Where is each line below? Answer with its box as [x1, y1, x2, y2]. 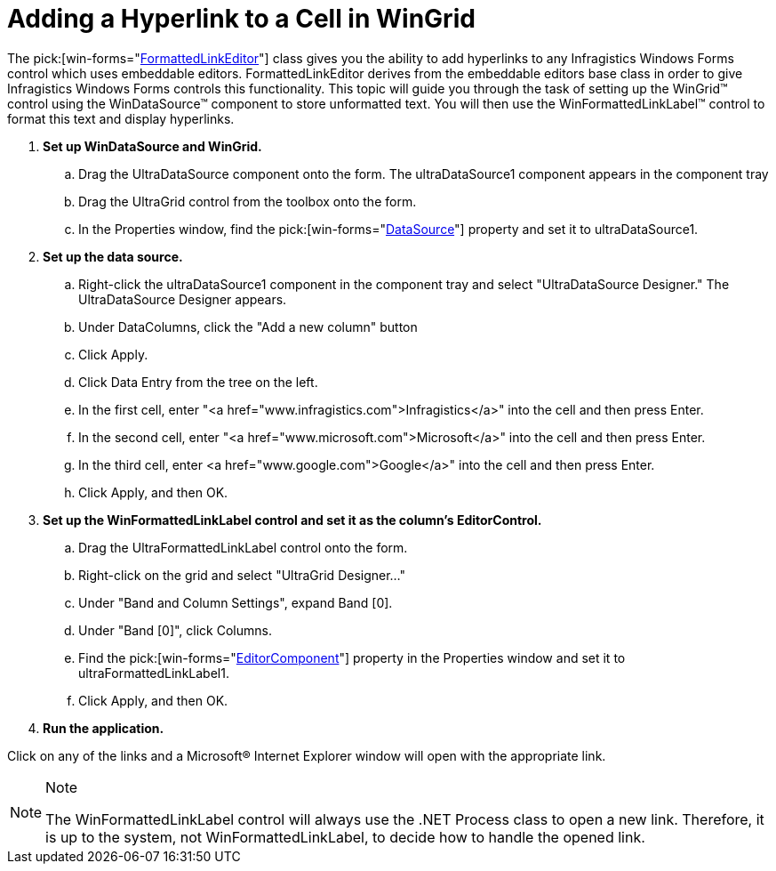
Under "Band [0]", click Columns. [78, 622, 272, 638]
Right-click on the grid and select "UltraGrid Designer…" [78, 567, 406, 583]
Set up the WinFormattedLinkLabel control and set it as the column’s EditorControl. [43, 512, 542, 528]
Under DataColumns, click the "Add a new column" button [78, 319, 418, 335]
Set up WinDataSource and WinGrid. [43, 138, 262, 154]
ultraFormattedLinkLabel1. [78, 665, 229, 681]
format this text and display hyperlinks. [7, 110, 235, 126]
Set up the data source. [43, 248, 183, 264]
